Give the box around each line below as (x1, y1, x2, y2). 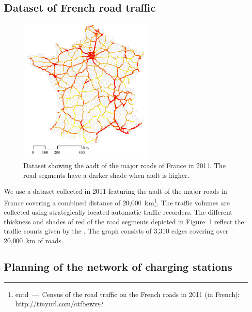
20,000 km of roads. (4, 235, 63, 245)
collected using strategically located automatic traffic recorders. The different (4, 207, 233, 217)
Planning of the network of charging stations (4, 259, 232, 274)
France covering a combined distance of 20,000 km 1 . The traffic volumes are (4, 196, 230, 207)
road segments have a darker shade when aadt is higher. (23, 170, 189, 180)
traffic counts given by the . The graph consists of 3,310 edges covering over (4, 226, 229, 236)
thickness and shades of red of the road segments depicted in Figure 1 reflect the (4, 216, 244, 226)
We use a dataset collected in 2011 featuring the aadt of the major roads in (4, 186, 227, 196)
